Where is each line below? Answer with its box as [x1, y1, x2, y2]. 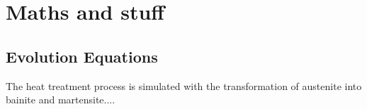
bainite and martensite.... [6, 92, 115, 107]
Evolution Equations [6, 45, 158, 67]
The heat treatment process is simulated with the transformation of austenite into [6, 78, 362, 93]
